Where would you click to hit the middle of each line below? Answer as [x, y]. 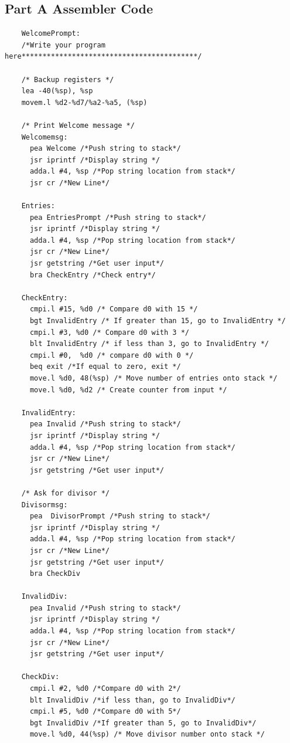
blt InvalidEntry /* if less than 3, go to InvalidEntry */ [149, 344]
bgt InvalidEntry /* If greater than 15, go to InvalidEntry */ [158, 321]
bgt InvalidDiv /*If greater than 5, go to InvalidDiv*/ [143, 723]
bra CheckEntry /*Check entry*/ [93, 275]
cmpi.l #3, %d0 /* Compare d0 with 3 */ [109, 332]
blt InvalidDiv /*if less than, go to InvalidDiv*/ [132, 700]
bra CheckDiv [55, 574]
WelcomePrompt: [51, 34]
